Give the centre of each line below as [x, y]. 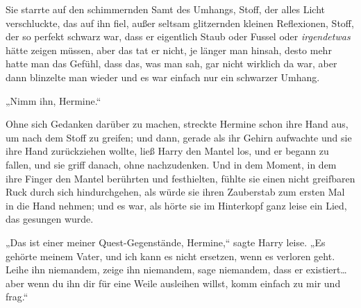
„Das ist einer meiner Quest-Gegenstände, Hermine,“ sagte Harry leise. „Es [166, 242]
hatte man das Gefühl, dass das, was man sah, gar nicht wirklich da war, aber [171, 63]
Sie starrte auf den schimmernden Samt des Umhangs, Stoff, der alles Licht [165, 9]
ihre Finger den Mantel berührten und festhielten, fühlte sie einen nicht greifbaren [180, 178]
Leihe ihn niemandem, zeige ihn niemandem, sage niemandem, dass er [154, 269]
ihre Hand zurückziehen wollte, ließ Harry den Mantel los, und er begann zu [167, 151]
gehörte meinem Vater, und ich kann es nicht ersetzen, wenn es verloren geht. [170, 256]
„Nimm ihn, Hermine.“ [53, 100]
